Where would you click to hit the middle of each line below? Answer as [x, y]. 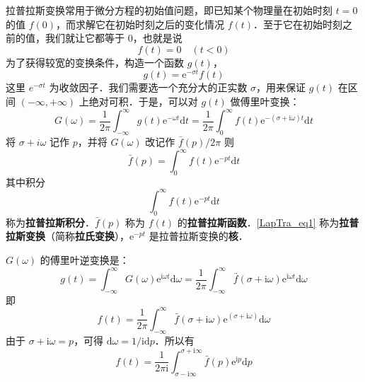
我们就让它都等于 [85, 38]
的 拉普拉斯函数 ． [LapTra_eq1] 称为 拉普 [268, 222]
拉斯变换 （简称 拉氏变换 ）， [68, 236]
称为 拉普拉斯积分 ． [50, 222]
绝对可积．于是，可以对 [143, 102]
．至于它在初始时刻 [298, 24]
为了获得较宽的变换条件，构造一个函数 [95, 62]
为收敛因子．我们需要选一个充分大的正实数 [148, 87]
